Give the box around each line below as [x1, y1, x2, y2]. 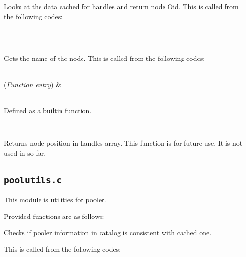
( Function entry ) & [4, 79, 61, 89]
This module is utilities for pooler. [4, 194, 106, 204]
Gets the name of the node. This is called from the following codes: [4, 53, 205, 63]
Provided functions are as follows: [4, 211, 104, 221]
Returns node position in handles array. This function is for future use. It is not [4, 138, 243, 148]
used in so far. [4, 147, 46, 158]
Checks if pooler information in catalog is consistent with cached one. [4, 227, 212, 237]
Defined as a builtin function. [4, 105, 92, 115]
